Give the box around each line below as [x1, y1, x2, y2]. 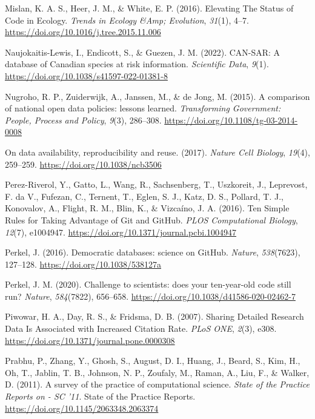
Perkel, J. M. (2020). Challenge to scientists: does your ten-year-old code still [5, 278, 291, 291]
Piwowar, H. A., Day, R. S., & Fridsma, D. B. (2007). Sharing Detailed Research [5, 310, 304, 323]
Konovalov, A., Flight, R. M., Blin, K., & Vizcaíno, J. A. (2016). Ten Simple [5, 202, 290, 214]
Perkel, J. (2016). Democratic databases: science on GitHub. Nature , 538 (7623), [5, 246, 300, 259]
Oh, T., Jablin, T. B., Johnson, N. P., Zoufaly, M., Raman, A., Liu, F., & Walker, [5, 366, 310, 378]
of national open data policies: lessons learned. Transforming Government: [5, 102, 281, 114]
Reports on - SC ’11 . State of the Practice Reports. [5, 390, 196, 403]
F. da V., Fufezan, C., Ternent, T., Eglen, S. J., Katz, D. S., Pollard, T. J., [5, 190, 283, 202]
